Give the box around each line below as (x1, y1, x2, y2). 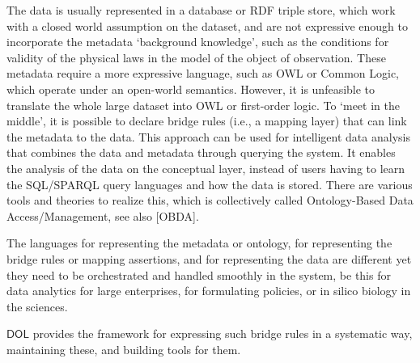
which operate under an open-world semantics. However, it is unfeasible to (6, 80, 375, 97)
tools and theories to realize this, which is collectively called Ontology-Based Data (6, 192, 414, 209)
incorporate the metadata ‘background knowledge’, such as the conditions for (6, 33, 389, 50)
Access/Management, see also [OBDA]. (6, 207, 199, 224)
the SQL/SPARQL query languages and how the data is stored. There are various (6, 175, 413, 192)
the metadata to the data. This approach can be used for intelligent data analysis (6, 128, 410, 145)
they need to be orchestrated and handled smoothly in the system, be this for (6, 266, 391, 283)
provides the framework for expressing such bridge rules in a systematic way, (32, 325, 413, 342)
